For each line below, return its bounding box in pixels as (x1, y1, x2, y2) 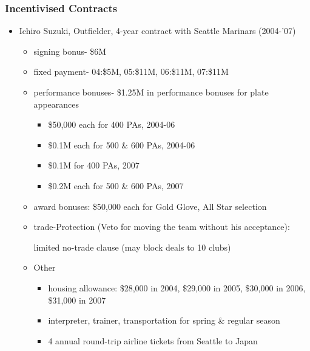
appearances (33, 97, 79, 110)
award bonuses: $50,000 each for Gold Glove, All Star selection (33, 200, 267, 212)
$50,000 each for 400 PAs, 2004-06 (48, 118, 175, 131)
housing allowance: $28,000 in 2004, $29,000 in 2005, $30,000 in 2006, (48, 281, 306, 294)
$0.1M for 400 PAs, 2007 (48, 159, 140, 172)
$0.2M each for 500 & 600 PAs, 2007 (48, 179, 184, 192)
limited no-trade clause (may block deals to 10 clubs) (33, 240, 231, 253)
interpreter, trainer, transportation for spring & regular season (48, 314, 280, 327)
